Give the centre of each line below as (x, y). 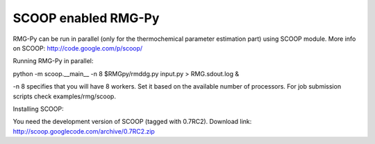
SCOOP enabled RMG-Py (86, 18)
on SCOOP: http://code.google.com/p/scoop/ (78, 48)
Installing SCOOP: (38, 109)
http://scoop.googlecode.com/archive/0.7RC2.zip (84, 131)
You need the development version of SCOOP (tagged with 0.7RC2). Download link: (132, 122)
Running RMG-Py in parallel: (53, 61)
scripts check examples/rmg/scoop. (64, 96)
